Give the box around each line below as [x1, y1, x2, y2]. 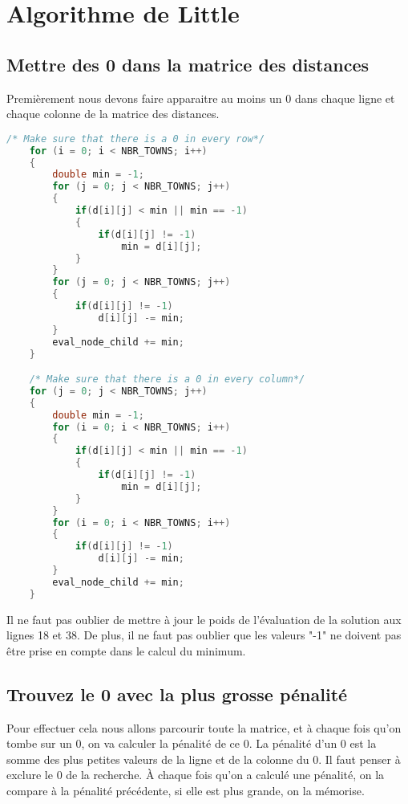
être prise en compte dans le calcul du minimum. [6, 642, 246, 659]
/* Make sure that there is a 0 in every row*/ [6, 133, 265, 145]
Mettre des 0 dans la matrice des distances [6, 51, 369, 76]
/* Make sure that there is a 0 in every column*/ [29, 373, 305, 386]
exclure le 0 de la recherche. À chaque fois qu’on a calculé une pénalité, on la [6, 766, 385, 783]
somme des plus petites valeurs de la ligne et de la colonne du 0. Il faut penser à [6, 750, 401, 767]
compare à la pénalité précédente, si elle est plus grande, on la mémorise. [6, 782, 365, 799]
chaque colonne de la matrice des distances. [6, 105, 220, 122]
